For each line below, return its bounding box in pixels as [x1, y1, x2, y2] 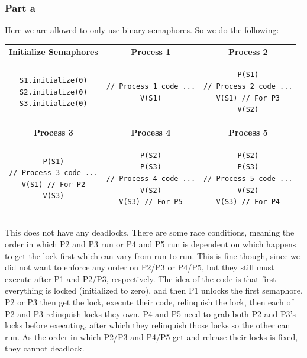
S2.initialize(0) [20, 88, 88, 96]
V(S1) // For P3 [216, 93, 280, 102]
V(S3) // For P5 [119, 198, 183, 207]
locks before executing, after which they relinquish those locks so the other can [5, 319, 290, 331]
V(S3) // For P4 [216, 198, 280, 207]
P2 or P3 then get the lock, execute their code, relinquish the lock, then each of [5, 295, 293, 308]
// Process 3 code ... [9, 169, 98, 178]
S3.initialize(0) [20, 99, 88, 108]
